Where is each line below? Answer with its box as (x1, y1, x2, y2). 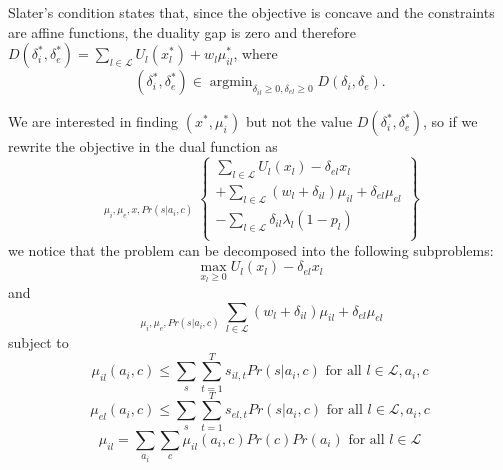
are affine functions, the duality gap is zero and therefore (8, 21, 356, 42)
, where (233, 43, 278, 64)
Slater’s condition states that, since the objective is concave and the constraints (8, 2, 495, 22)
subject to (8, 331, 69, 352)
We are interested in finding (8, 111, 179, 132)
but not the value (245, 111, 353, 132)
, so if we (422, 111, 478, 132)
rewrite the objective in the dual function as (8, 136, 278, 157)
